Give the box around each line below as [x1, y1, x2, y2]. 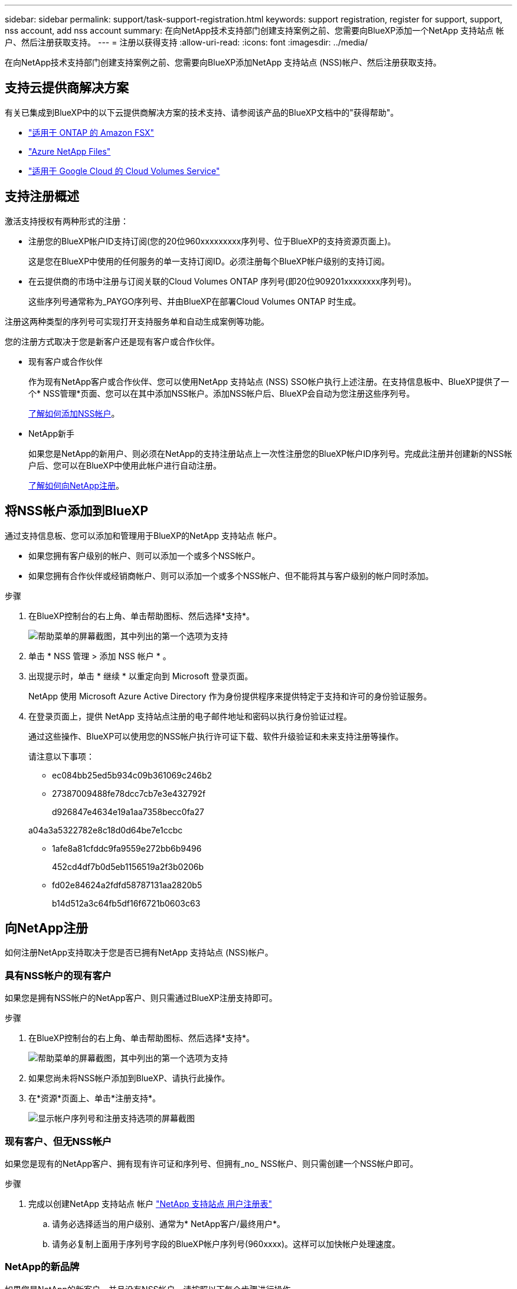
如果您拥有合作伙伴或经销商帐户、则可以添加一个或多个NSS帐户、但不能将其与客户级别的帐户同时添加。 [28, 570, 434, 581]
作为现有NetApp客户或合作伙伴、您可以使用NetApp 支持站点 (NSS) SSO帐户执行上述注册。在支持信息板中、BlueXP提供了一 [28, 376, 509, 387]
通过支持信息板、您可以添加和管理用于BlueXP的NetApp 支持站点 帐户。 [5, 530, 282, 541]
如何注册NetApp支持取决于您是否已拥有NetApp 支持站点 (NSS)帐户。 [5, 947, 273, 958]
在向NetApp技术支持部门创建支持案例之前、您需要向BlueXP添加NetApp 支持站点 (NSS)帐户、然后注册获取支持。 [5, 57, 441, 67]
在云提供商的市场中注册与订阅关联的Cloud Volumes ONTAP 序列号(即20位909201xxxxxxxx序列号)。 [28, 276, 417, 286]
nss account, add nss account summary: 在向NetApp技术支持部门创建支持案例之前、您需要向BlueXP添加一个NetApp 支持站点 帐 [5, 25, 505, 35]
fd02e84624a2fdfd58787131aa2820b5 [52, 879, 202, 890]
